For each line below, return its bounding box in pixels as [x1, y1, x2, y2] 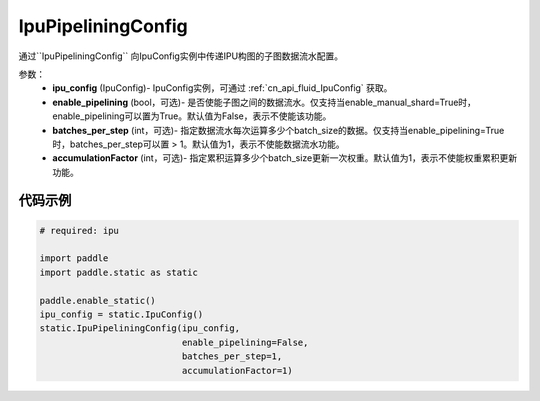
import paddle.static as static [39, 266, 199, 278]
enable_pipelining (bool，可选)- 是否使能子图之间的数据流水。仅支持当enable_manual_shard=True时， [52, 96, 477, 108]
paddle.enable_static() [39, 295, 157, 306]
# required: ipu [39, 225, 120, 236]
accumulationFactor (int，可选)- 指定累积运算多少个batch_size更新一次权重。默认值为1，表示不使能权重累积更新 [52, 152, 518, 164]
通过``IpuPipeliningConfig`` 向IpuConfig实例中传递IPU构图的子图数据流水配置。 [18, 50, 344, 62]
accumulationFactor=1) [181, 365, 294, 376]
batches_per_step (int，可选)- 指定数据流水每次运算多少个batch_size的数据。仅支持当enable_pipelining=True [52, 124, 505, 136]
